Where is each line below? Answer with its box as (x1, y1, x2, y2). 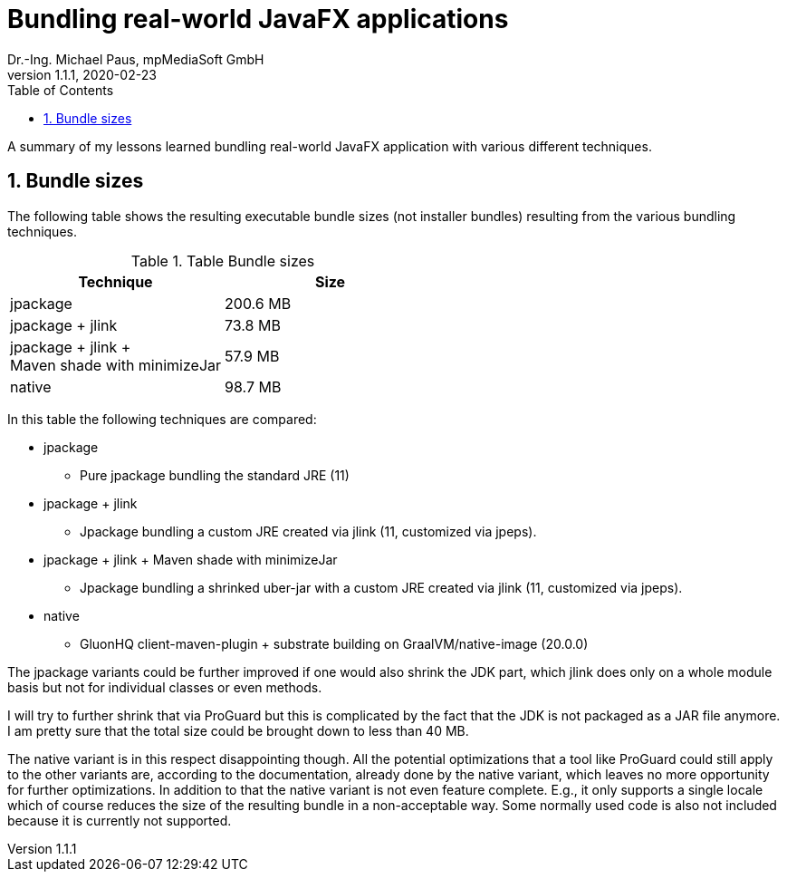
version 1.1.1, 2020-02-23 (7, 66, 157, 82)
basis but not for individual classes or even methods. (7, 679, 322, 695)
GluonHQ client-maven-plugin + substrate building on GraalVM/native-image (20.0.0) (80, 635, 589, 652)
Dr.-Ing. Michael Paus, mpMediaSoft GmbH (7, 51, 264, 67)
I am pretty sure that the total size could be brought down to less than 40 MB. (7, 722, 469, 739)
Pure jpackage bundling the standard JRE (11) (80, 467, 350, 483)
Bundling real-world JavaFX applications (7, 4, 509, 34)
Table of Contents (7, 82, 114, 98)
